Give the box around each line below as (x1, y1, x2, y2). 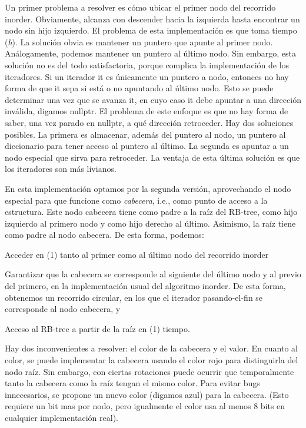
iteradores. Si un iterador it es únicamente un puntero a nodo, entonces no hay (5, 70, 289, 82)
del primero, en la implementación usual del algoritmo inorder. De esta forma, (5, 280, 286, 292)
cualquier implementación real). (5, 412, 118, 423)
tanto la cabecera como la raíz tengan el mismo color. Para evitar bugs (5, 377, 260, 389)
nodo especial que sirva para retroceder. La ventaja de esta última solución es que (5, 151, 300, 163)
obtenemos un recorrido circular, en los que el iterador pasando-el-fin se (5, 291, 263, 303)
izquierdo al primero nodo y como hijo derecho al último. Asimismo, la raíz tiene (5, 217, 296, 229)
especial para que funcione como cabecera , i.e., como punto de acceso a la (5, 194, 268, 206)
